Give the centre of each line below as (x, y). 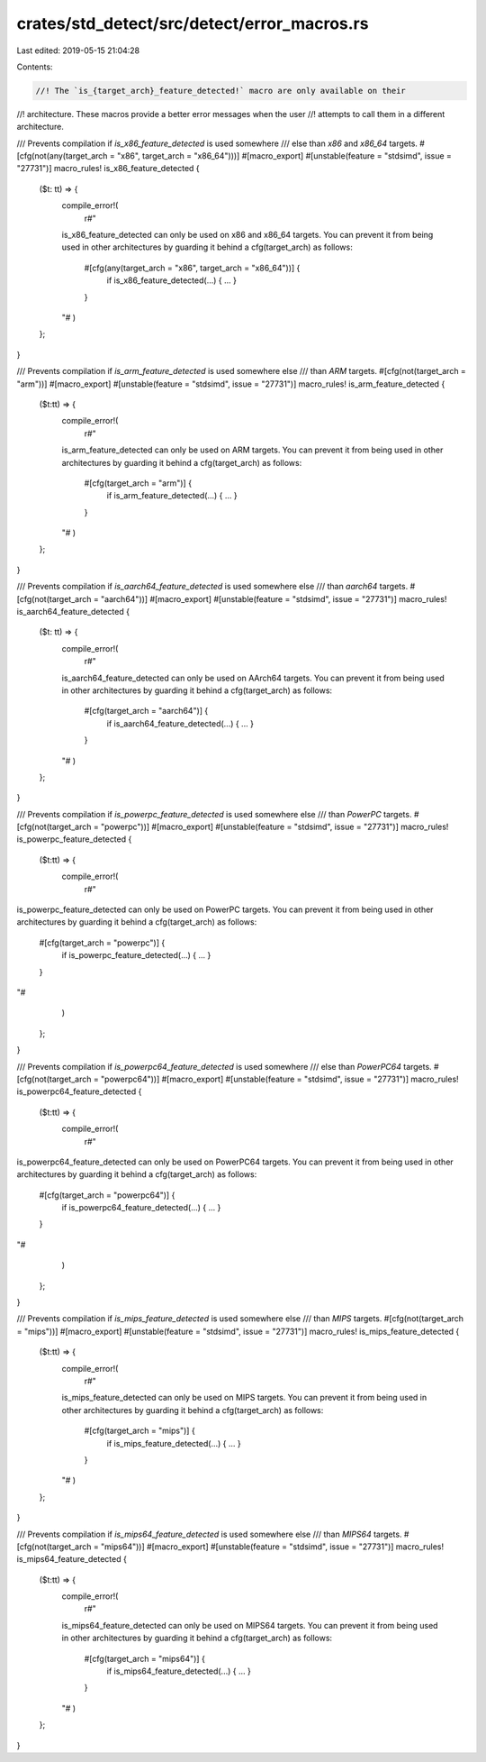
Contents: (35, 67)
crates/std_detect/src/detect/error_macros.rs (193, 23)
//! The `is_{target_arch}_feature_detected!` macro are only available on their (221, 91)
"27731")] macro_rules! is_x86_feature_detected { (108, 169)
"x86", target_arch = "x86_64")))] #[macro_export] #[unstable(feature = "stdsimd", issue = (284, 156)
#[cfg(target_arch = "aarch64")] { (146, 711)
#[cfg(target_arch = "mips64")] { (145, 1658)
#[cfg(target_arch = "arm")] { (138, 483)
